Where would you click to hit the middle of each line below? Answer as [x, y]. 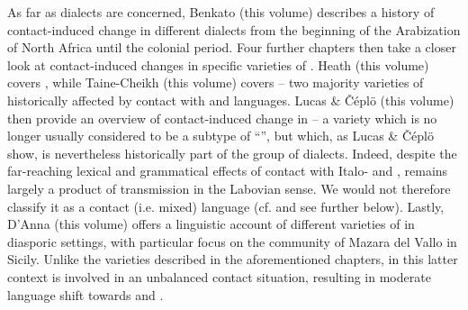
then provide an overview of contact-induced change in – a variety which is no [222, 118]
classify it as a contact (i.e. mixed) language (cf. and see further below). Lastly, [226, 206]
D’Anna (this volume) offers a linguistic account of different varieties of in [211, 224]
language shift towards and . [85, 294]
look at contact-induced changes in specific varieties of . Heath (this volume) [218, 64]
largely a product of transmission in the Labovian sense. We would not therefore [229, 188]
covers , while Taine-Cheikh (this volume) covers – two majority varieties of [216, 82]
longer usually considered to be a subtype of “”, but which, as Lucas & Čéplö [220, 136]
